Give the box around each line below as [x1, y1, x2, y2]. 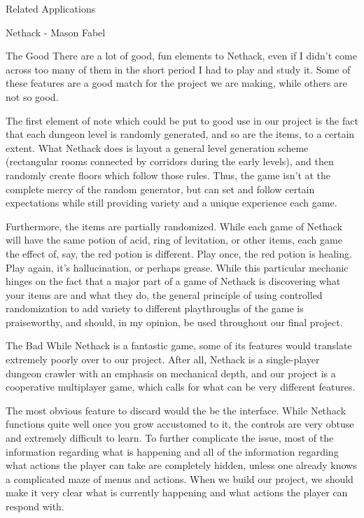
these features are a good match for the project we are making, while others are [6, 76, 347, 90]
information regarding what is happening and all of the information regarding [6, 444, 339, 458]
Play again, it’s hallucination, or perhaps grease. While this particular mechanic [6, 260, 349, 274]
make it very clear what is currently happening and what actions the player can [6, 485, 348, 500]
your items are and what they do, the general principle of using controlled [6, 287, 323, 302]
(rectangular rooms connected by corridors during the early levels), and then [6, 154, 334, 169]
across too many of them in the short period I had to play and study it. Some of [6, 62, 351, 76]
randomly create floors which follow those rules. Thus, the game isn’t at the [6, 167, 331, 182]
